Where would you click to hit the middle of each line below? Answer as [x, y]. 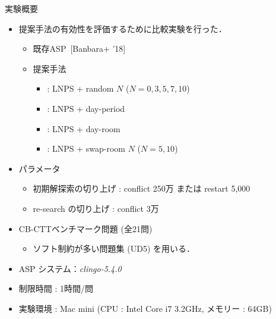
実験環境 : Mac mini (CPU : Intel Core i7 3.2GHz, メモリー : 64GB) [145, 308]
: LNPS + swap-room [86, 148]
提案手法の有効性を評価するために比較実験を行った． [123, 28]
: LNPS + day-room [84, 128]
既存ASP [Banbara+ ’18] [79, 49]
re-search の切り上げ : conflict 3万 [96, 208]
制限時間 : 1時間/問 [56, 288]
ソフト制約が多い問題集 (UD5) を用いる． [114, 248]
